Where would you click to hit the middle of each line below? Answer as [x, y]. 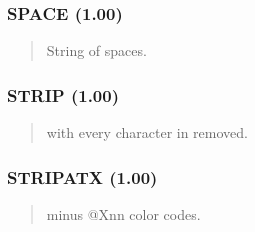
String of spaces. [96, 50]
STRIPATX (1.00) [82, 176]
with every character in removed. [147, 132]
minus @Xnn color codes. [123, 213]
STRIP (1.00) [63, 94]
